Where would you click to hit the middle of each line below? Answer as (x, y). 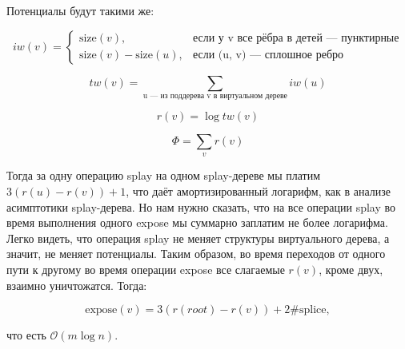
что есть (26, 335)
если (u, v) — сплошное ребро (268, 56)
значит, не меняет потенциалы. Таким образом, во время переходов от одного (196, 254)
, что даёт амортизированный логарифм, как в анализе (259, 190)
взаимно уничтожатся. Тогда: (77, 285)
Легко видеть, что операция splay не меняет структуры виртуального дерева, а (198, 238)
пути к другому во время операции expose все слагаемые (146, 269)
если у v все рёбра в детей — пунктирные (296, 39)
